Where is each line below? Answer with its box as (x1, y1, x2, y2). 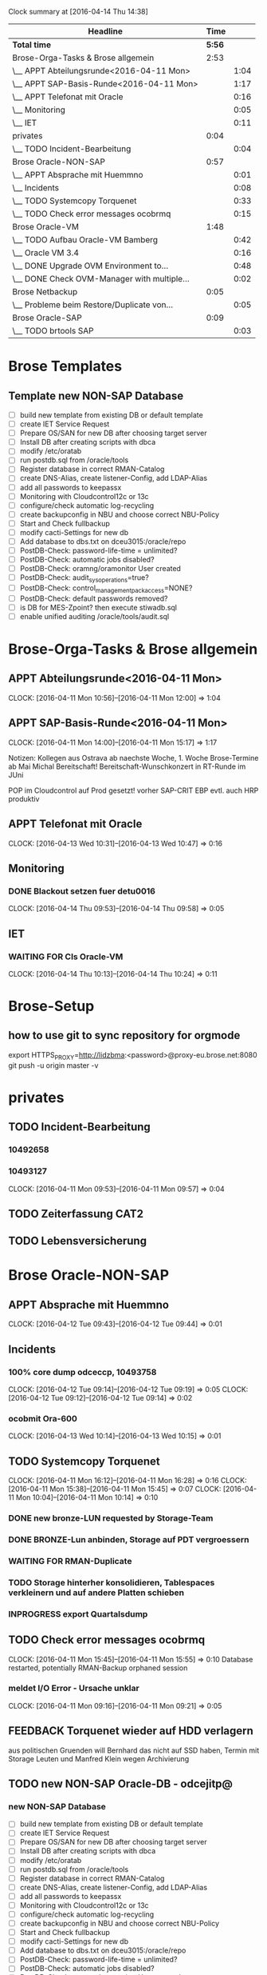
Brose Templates (8, 358, 122, 375)
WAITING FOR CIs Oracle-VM (8, 951, 124, 962)
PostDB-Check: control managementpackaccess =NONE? (19, 583, 193, 594)
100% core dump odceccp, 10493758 (8, 1366, 157, 1377)
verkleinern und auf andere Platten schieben (8, 1587, 185, 1598)
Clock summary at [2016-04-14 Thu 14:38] (8, 7, 149, 16)
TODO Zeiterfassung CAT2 (8, 1207, 144, 1221)
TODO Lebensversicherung (8, 1234, 147, 1248)
